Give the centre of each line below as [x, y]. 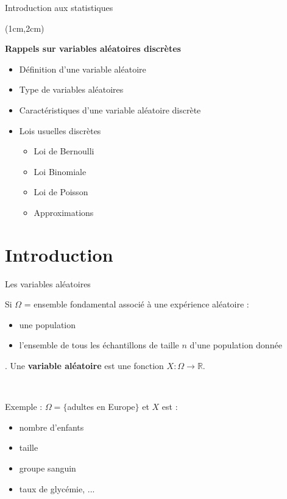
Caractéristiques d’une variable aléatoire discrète [110, 109]
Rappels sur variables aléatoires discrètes [93, 48]
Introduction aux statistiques [59, 7]
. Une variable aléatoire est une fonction [84, 366]
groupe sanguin [48, 468]
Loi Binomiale [60, 171]
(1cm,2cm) [25, 28]
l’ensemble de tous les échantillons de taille [99, 345]
